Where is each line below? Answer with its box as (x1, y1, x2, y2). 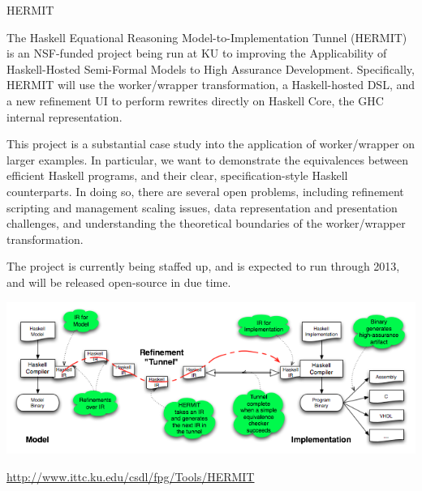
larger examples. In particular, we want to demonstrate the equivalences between (6, 151, 409, 168)
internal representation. (6, 108, 123, 125)
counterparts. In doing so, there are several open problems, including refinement (6, 182, 404, 199)
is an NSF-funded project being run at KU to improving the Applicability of (6, 45, 387, 62)
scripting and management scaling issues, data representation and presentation (6, 199, 398, 216)
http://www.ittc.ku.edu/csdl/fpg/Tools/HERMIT (6, 468, 255, 485)
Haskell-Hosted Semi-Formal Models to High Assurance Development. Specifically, (6, 60, 415, 77)
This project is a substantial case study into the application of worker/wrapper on (6, 135, 416, 152)
